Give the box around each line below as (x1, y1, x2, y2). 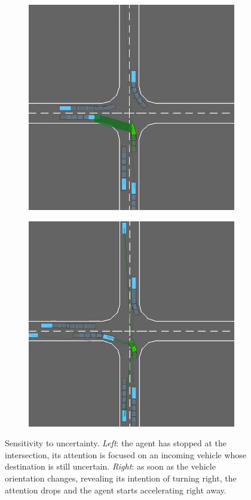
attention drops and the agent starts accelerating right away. (5, 483, 226, 496)
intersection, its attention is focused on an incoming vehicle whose (5, 448, 247, 461)
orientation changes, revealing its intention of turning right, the (5, 471, 237, 484)
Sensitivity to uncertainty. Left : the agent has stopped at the (5, 437, 227, 449)
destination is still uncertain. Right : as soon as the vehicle (5, 460, 216, 473)
